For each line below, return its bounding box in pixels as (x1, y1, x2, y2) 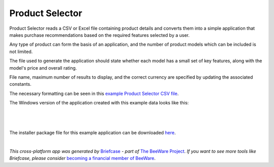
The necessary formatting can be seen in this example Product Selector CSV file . (9, 90, 179, 96)
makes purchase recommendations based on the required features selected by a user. (9, 32, 190, 38)
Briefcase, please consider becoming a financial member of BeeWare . (9, 155, 156, 161)
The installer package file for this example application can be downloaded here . (9, 130, 176, 136)
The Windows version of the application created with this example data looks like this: (9, 100, 189, 106)
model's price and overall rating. (9, 65, 77, 71)
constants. (9, 81, 31, 87)
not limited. (9, 48, 33, 54)
